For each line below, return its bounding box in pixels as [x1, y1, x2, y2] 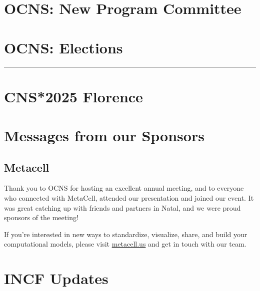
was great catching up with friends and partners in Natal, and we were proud [4, 202, 241, 213]
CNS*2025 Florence [4, 86, 143, 106]
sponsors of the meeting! [4, 212, 78, 223]
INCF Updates [4, 268, 108, 289]
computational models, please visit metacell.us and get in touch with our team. [4, 239, 246, 249]
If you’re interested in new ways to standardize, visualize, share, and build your [4, 229, 247, 239]
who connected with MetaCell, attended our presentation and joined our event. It [4, 193, 254, 203]
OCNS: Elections [4, 37, 123, 57]
